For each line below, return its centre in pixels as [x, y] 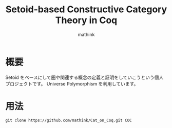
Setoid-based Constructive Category [86, 9]
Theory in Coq [86, 20]
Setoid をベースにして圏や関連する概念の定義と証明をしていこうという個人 [84, 77]
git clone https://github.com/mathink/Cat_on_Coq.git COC [69, 120]
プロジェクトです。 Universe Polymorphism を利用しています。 [72, 83]
